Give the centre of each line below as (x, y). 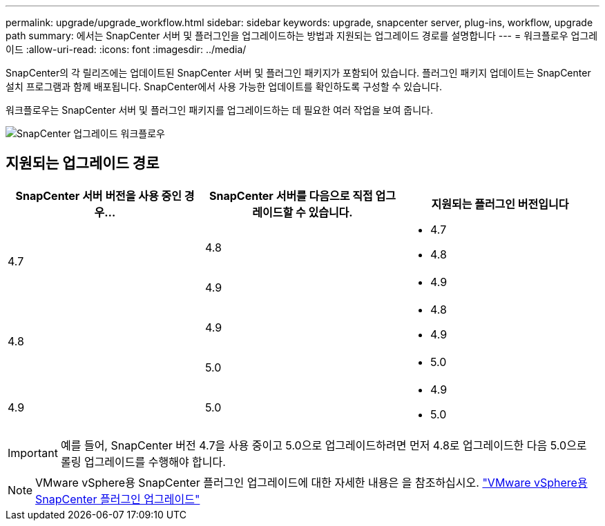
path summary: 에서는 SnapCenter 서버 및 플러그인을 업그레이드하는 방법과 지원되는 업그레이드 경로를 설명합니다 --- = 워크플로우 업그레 (302, 36)
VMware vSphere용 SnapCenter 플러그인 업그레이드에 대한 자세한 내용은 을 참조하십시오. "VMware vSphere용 (311, 482)
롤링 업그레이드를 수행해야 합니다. (143, 462)
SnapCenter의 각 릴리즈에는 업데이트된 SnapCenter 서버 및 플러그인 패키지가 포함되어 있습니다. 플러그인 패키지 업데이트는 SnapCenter (298, 73)
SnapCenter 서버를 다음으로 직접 (291, 195)
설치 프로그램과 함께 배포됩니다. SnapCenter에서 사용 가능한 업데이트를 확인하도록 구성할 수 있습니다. (224, 87)
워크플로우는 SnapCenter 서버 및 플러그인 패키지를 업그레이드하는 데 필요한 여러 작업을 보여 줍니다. (219, 110)
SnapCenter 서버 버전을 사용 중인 (98, 195)
